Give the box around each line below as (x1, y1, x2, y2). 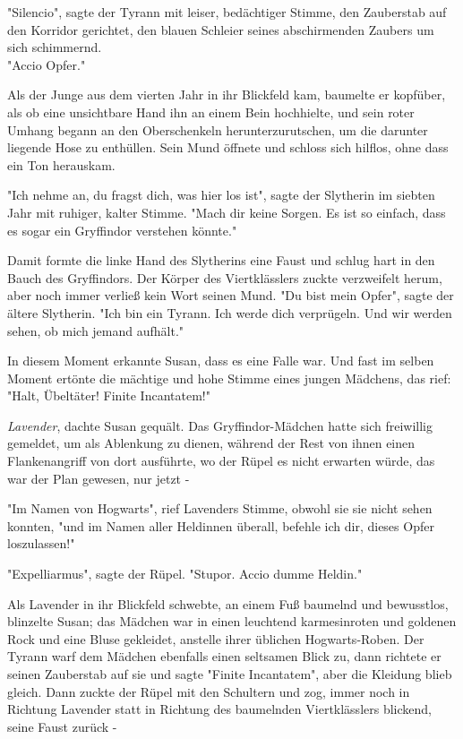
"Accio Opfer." (7, 55, 86, 73)
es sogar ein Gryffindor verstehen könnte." (7, 220, 237, 239)
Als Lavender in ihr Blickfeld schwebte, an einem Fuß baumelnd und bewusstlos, (7, 594, 449, 613)
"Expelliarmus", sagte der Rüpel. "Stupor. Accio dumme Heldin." (7, 564, 363, 583)
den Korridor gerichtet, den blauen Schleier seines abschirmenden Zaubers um (7, 20, 434, 39)
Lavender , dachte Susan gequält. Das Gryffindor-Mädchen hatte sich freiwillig (7, 416, 433, 434)
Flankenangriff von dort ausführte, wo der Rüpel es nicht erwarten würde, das (7, 451, 435, 470)
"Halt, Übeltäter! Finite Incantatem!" (7, 386, 210, 405)
